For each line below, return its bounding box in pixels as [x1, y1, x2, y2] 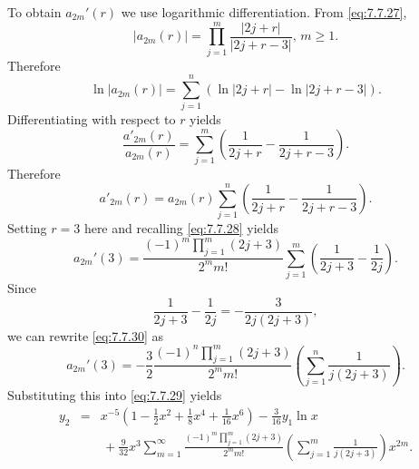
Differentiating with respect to [7, 110, 176, 129]
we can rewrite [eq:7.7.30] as [7, 326, 164, 345]
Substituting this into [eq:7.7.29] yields [7, 386, 222, 405]
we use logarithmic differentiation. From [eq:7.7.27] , [121, 3, 407, 21]
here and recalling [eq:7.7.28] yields [83, 219, 278, 238]
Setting [7, 219, 47, 238]
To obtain [7, 3, 62, 21]
